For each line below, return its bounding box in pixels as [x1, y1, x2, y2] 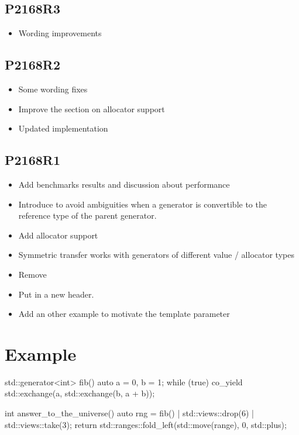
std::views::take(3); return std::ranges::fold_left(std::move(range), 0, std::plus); [5, 418, 287, 430]
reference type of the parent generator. [18, 209, 157, 222]
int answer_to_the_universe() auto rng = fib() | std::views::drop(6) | [5, 407, 254, 419]
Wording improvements [18, 27, 102, 39]
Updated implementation [18, 122, 108, 134]
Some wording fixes [18, 83, 88, 95]
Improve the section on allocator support [18, 102, 165, 115]
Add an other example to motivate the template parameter [18, 308, 230, 320]
